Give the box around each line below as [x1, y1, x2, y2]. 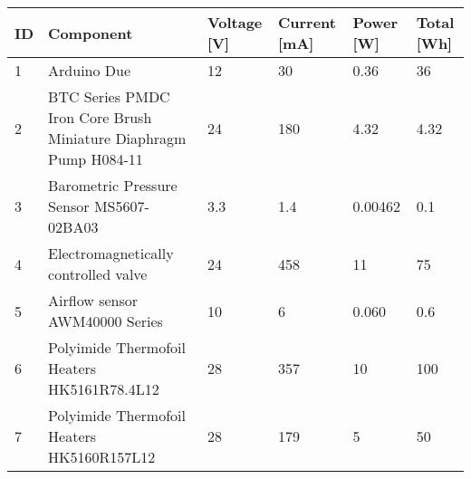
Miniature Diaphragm [48, 128, 187, 148]
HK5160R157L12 [48, 446, 156, 467]
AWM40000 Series [48, 311, 163, 331]
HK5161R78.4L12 [48, 378, 159, 399]
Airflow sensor [48, 290, 139, 311]
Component [48, 22, 133, 43]
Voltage [207, 12, 263, 33]
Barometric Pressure [48, 175, 178, 196]
